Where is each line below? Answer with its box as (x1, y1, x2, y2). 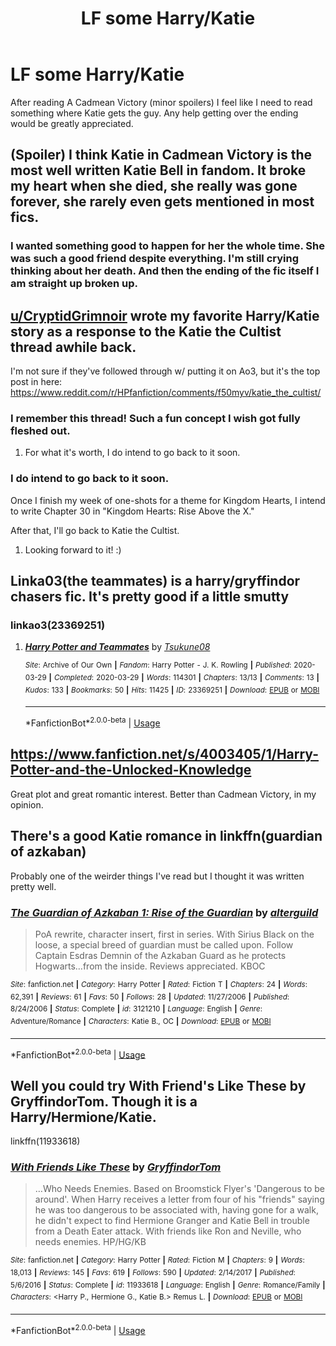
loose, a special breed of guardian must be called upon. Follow (34, 938, 294, 951)
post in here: (10, 376, 63, 388)
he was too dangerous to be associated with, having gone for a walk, (34, 1204, 319, 1216)
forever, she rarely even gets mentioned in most (10, 193, 315, 211)
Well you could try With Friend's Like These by (10, 1077, 307, 1094)
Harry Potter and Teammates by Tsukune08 (24, 641, 211, 653)
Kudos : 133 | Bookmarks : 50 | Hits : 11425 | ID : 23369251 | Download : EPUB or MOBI (24, 685, 320, 695)
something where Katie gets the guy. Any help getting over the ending (10, 107, 299, 119)
